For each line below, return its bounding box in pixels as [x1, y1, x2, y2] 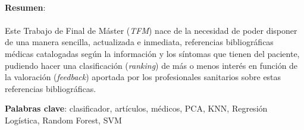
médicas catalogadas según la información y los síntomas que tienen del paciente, [5, 47, 300, 59]
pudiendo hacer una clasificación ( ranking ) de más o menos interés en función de [5, 59, 298, 71]
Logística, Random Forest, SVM [5, 113, 122, 126]
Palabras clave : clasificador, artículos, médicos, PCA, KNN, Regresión [5, 102, 268, 115]
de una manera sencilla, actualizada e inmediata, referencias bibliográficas [5, 36, 274, 48]
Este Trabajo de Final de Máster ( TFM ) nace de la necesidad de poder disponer [5, 24, 297, 36]
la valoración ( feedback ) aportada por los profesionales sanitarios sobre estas [5, 71, 281, 83]
